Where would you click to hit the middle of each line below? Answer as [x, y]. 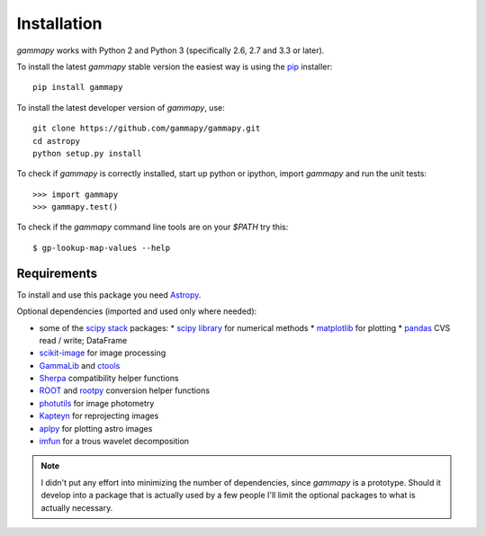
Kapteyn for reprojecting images [99, 416]
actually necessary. [77, 507]
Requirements [57, 273]
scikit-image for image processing [103, 353]
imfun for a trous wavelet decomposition [114, 442]
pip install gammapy [78, 87]
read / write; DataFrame [83, 340]
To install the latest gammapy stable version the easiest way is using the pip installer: [175, 67]
